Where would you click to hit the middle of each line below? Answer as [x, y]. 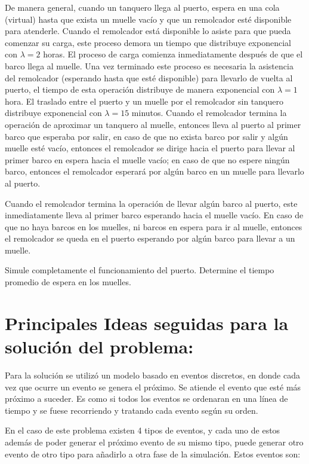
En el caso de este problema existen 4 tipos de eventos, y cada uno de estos [143, 430]
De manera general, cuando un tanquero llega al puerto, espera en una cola [142, 7]
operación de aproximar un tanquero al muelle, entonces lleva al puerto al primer [153, 124]
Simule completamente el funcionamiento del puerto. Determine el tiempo [140, 270]
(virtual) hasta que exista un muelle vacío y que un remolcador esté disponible [148, 19]
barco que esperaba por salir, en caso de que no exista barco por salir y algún [146, 136]
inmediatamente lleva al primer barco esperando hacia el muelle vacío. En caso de [154, 215]
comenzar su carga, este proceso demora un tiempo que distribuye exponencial [148, 42]
